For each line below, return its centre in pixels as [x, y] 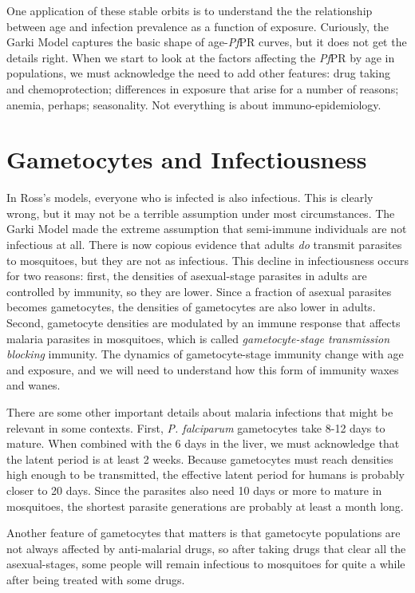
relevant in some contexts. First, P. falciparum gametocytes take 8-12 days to [196, 427]
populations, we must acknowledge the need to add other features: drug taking [199, 73]
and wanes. [34, 385]
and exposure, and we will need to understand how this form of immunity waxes [203, 369]
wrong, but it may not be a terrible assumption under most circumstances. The [201, 213]
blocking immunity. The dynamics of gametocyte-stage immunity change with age [205, 354]
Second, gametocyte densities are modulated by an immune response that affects [204, 323]
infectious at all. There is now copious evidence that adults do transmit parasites [204, 245]
